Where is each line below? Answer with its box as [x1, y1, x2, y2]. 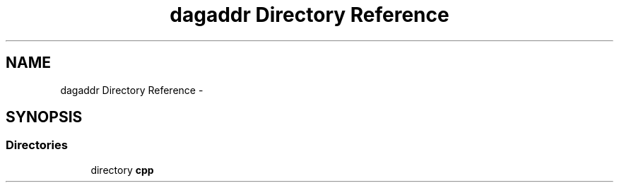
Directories [6, 138, 68, 153]
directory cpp [90, 163, 154, 176]
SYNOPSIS [6, 108, 83, 127]
